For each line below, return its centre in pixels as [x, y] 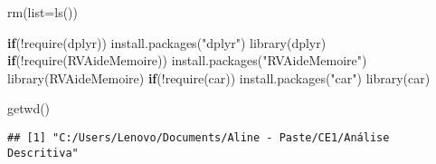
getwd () [29, 108]
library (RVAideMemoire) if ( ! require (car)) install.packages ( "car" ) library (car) [219, 77]
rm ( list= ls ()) [43, 12]
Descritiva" [43, 153]
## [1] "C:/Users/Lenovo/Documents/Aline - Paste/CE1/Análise [199, 137]
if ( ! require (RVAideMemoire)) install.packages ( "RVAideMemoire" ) [187, 60]
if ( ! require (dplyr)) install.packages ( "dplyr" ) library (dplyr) [167, 42]
